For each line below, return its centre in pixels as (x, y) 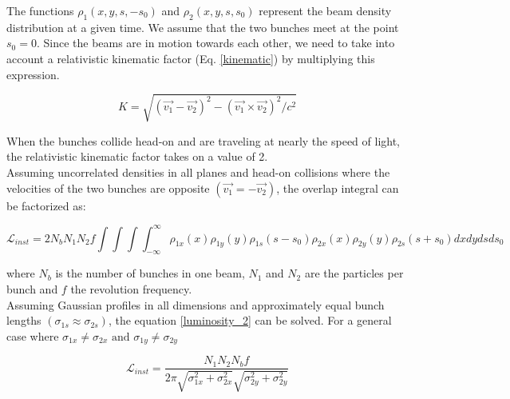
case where (33, 335)
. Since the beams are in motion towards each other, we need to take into (215, 43)
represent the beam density (325, 10)
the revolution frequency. (131, 288)
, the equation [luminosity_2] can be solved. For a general (250, 320)
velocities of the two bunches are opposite (108, 188)
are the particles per (354, 273)
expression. (33, 74)
